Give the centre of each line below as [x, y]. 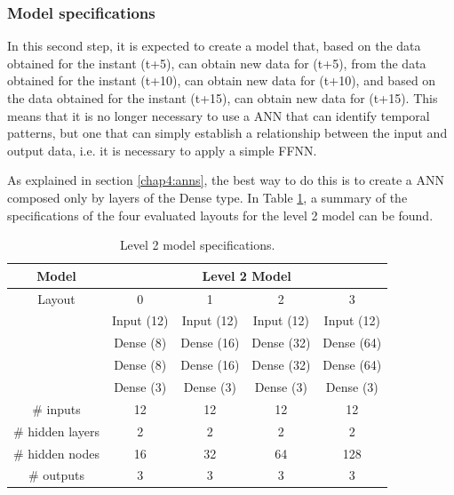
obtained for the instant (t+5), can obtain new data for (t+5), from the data [217, 63]
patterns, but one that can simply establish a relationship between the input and [227, 133]
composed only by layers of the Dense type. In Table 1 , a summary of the [207, 197]
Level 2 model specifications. [197, 245]
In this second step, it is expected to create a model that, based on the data [214, 46]
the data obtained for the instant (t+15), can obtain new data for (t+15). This [223, 98]
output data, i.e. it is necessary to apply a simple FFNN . [162, 150]
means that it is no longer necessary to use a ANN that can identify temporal [219, 115]
